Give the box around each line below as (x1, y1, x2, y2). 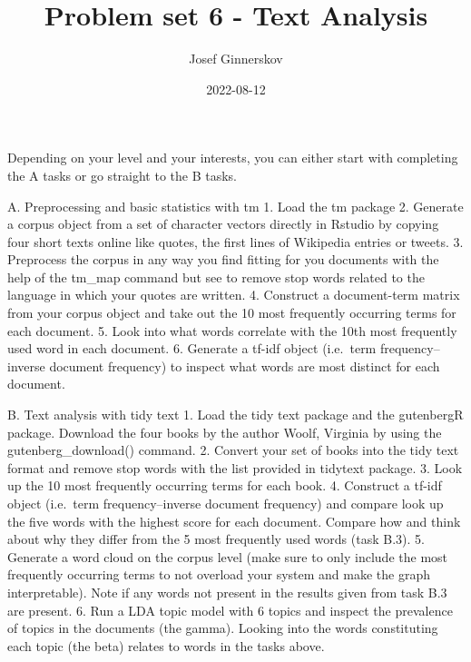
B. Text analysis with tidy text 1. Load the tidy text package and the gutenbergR (7, 405, 464, 424)
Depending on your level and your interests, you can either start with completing (7, 148, 458, 167)
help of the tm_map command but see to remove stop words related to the (7, 267, 425, 286)
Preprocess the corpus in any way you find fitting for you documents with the (7, 250, 439, 269)
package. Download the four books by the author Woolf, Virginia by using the (7, 422, 442, 441)
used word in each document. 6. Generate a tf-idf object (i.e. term (7, 339, 377, 358)
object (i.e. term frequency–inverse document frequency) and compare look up (7, 494, 444, 512)
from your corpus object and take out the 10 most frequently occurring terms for (7, 303, 456, 322)
